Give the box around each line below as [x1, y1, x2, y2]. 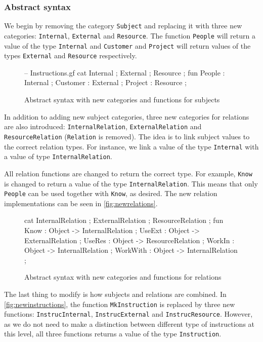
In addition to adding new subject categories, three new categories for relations [4, 111, 249, 122]
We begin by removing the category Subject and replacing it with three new [4, 20, 242, 31]
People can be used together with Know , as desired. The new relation [4, 188, 217, 199]
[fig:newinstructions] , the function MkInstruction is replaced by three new [4, 298, 235, 309]
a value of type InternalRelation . [4, 151, 112, 162]
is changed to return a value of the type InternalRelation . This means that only [4, 178, 258, 188]
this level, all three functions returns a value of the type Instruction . [4, 328, 222, 339]
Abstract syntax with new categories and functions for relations [24, 272, 222, 282]
